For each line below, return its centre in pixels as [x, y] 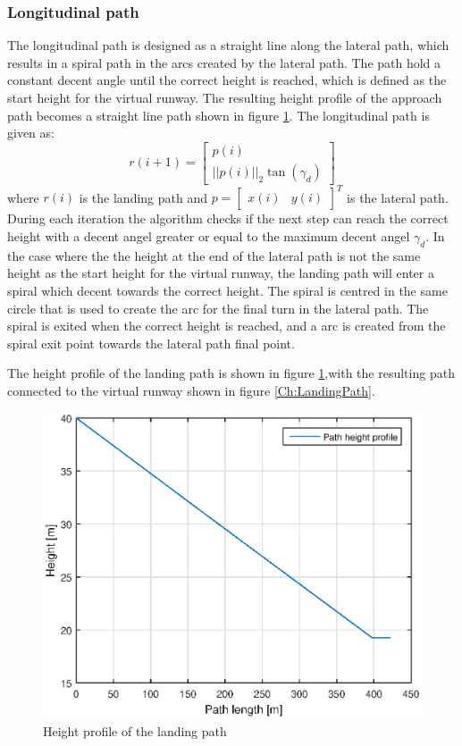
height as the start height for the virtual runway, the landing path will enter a [221, 273]
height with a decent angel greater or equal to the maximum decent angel [209, 235]
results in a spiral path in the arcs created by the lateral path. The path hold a [224, 62]
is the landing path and [143, 197]
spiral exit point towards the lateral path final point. [151, 343]
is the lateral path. [398, 197]
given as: [31, 133]
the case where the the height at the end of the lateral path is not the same [214, 255]
